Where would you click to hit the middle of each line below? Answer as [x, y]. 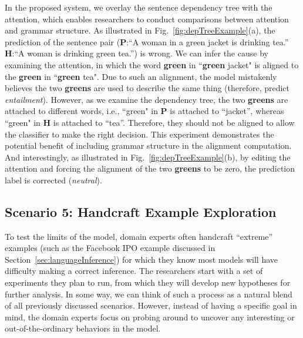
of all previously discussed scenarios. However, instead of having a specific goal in [151, 305]
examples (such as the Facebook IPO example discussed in [110, 248]
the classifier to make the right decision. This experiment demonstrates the [139, 134]
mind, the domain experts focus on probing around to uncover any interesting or [150, 317]
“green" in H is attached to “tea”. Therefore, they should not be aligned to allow [150, 122]
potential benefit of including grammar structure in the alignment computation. [148, 145]
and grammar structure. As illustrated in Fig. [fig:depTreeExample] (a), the [140, 30]
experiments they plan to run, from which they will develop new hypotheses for [148, 282]
